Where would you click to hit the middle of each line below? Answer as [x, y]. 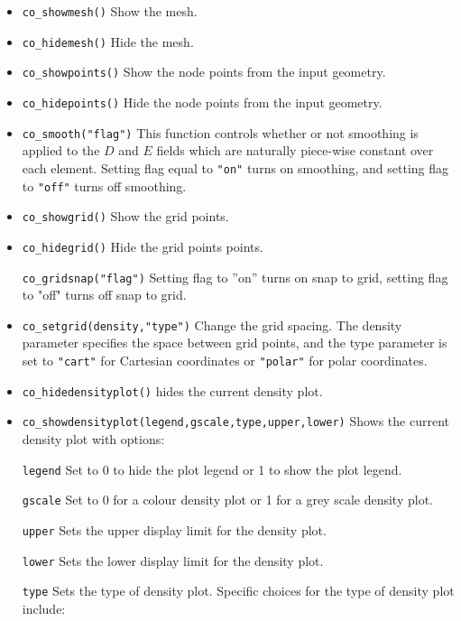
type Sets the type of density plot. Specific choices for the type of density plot [238, 591]
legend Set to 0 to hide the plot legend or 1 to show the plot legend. [212, 469]
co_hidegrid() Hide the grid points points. [143, 246]
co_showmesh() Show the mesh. [110, 11]
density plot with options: [93, 438]
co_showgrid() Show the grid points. [125, 216]
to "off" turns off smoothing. [104, 185]
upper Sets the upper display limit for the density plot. [174, 529]
